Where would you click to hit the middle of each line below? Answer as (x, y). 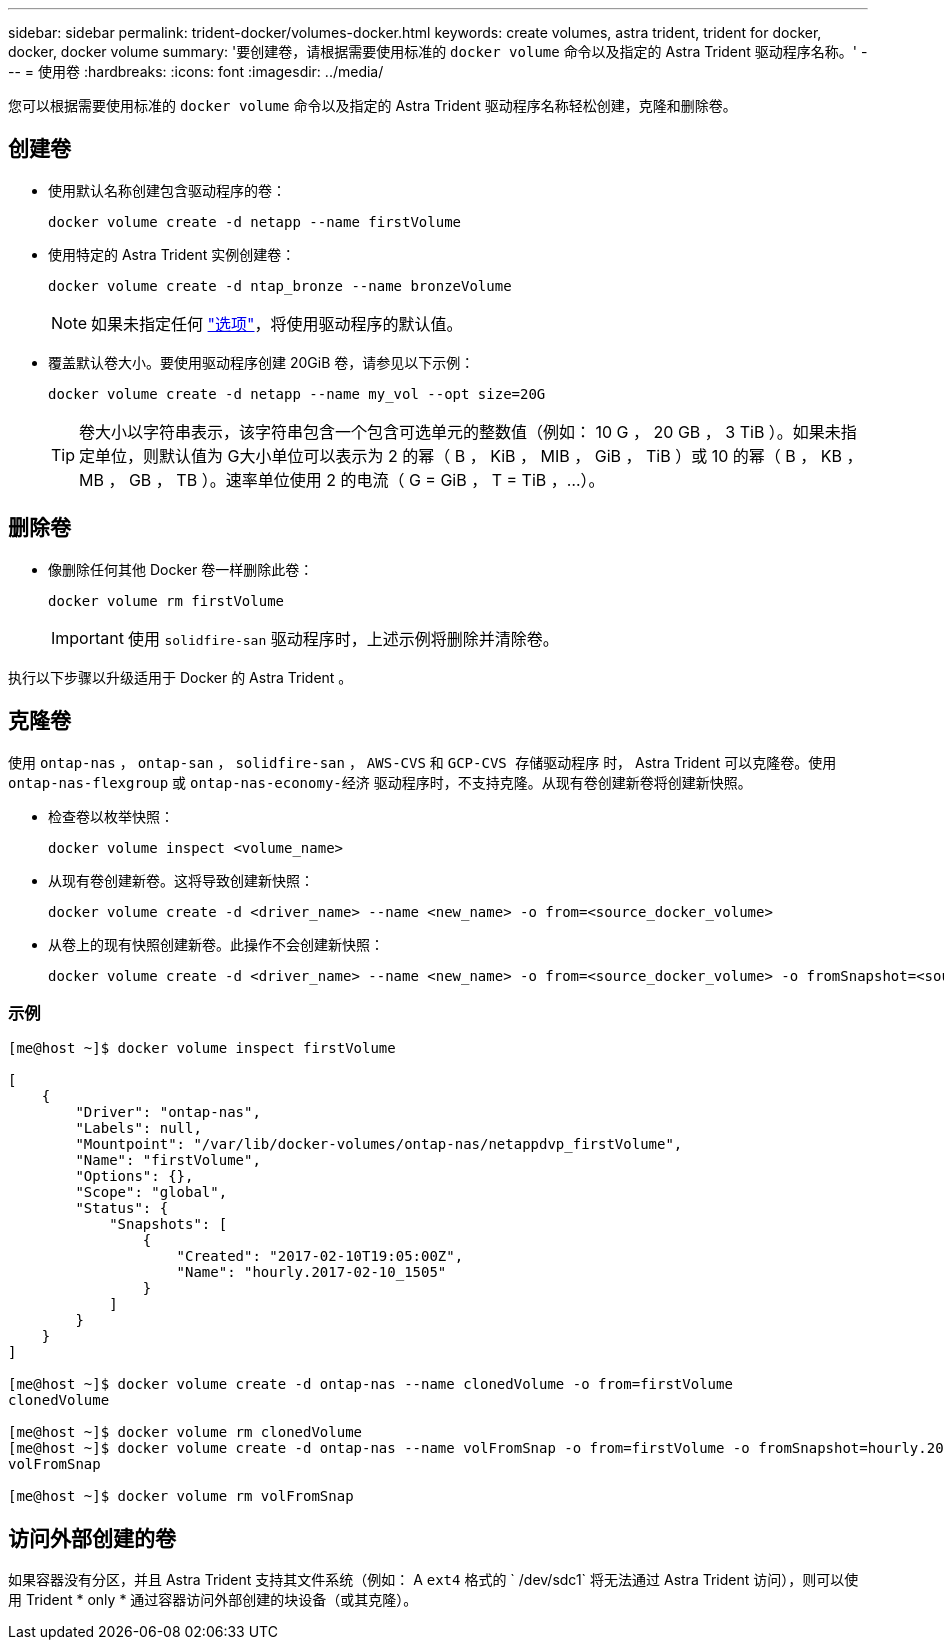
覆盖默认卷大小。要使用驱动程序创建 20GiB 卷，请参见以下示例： (261, 362)
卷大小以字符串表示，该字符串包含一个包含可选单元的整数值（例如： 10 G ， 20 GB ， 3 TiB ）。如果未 (460, 431)
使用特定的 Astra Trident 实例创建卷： (172, 254)
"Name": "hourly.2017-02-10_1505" (311, 1272)
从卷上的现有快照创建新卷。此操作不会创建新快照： (216, 944)
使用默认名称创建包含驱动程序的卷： (167, 190)
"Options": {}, (134, 1176)
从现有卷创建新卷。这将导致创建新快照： (181, 880)
